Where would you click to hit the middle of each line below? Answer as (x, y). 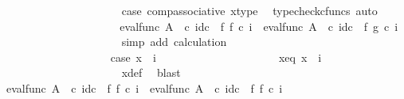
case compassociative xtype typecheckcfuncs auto (249, 10)
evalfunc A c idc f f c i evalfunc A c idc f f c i (144, 88)
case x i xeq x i (216, 57)
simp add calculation (174, 42)
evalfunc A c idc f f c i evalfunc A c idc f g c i (259, 26)
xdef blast (151, 72)
